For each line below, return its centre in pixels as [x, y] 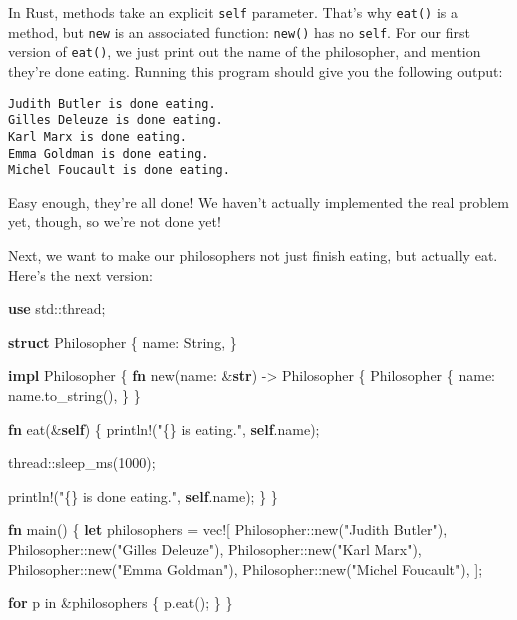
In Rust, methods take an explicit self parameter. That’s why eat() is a [233, 12]
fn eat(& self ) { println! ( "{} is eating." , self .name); [164, 428]
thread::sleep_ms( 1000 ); [82, 462]
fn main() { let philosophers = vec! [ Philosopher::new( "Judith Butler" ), [228, 529]
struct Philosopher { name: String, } [122, 341]
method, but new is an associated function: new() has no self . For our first [239, 31]
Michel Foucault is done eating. [119, 170]
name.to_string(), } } [74, 395]
